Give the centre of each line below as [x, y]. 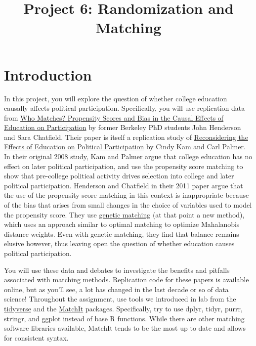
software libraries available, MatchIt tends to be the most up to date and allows [125, 328]
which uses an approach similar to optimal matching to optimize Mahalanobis [122, 224]
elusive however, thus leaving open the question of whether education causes [119, 243]
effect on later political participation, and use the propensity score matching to [124, 166]
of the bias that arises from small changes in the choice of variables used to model [128, 205]
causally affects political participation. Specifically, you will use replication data [125, 108]
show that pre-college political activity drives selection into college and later [119, 176]
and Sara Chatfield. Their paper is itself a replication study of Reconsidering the [126, 137]
